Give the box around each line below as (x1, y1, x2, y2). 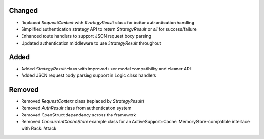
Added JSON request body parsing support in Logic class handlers (21, 72, 156, 78)
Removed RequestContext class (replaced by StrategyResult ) (21, 98, 144, 104)
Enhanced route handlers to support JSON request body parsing (21, 33, 152, 39)
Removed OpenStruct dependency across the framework (21, 112, 136, 117)
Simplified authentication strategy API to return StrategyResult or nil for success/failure (21, 26, 197, 32)
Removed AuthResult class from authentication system (21, 105, 132, 111)
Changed (9, 6, 38, 15)
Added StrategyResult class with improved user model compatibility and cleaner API (21, 66, 191, 71)
